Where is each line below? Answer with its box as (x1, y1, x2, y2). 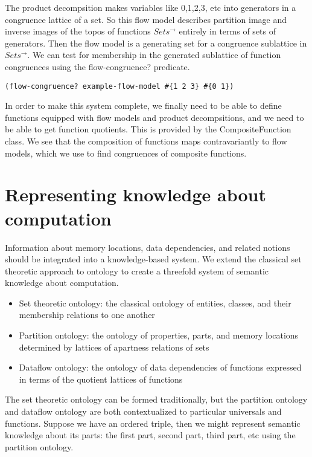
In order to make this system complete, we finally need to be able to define (5, 99, 282, 112)
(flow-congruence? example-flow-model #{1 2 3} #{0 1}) (5, 82, 234, 91)
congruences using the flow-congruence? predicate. (5, 60, 190, 73)
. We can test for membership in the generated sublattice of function (27, 48, 281, 61)
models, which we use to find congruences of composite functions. (5, 146, 247, 159)
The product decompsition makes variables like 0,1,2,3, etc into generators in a (5, 1, 296, 13)
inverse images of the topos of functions (5, 25, 151, 37)
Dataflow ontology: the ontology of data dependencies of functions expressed (19, 361, 302, 374)
